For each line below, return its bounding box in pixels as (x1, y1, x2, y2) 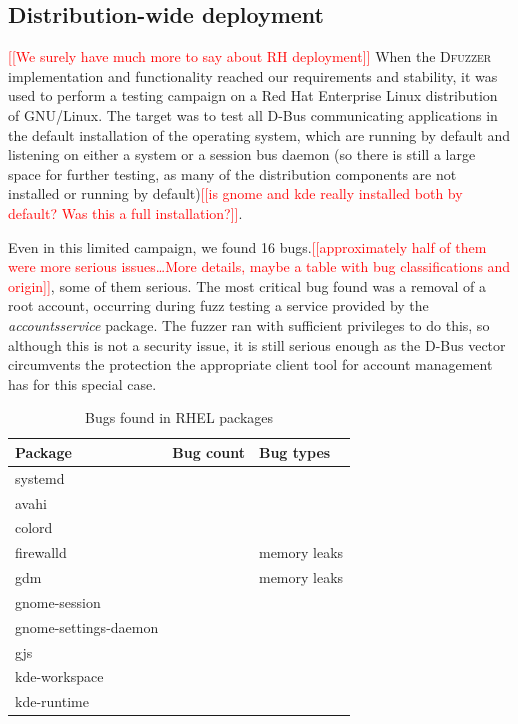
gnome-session (15, 591, 101, 612)
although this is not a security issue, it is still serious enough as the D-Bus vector (8, 334, 506, 355)
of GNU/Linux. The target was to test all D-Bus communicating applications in (8, 104, 498, 125)
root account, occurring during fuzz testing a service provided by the (8, 295, 429, 316)
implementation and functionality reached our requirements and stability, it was (8, 65, 498, 86)
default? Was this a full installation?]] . (8, 202, 243, 223)
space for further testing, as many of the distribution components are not (8, 163, 457, 184)
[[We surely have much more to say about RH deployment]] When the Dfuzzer (8, 46, 492, 67)
